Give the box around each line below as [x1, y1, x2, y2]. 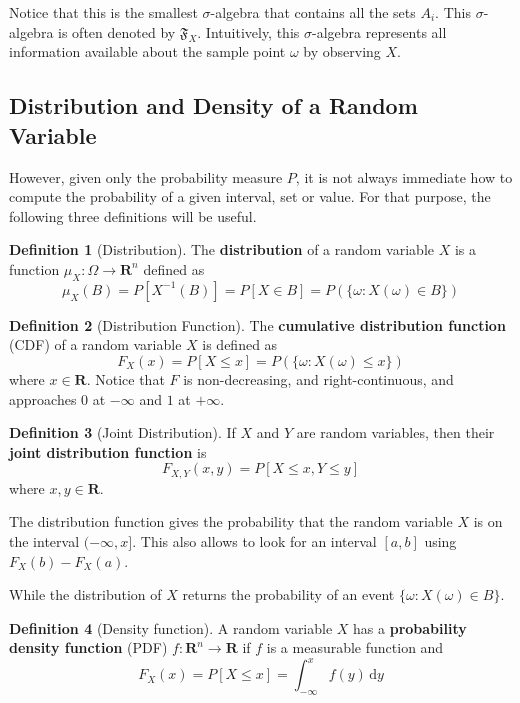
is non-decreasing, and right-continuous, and [183, 368, 454, 389]
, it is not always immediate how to [295, 166, 513, 187]
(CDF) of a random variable [9, 334, 182, 355]
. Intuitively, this [197, 21, 300, 42]
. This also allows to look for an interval [132, 530, 377, 551]
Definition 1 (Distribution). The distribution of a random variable [9, 239, 434, 260]
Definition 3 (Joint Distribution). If [9, 422, 236, 443]
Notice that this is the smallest [9, 2, 198, 22]
